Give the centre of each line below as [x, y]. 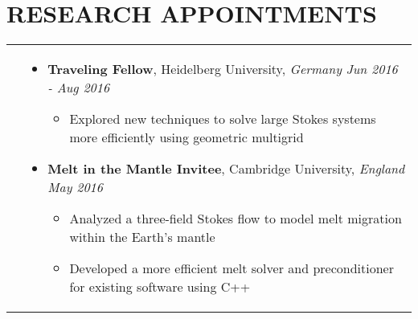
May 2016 [75, 187]
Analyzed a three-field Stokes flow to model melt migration [236, 219]
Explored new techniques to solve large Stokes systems [223, 119]
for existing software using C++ [160, 287]
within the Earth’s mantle [142, 237]
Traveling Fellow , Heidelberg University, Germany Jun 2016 [223, 69]
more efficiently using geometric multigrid [186, 137]
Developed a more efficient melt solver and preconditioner [232, 268]
